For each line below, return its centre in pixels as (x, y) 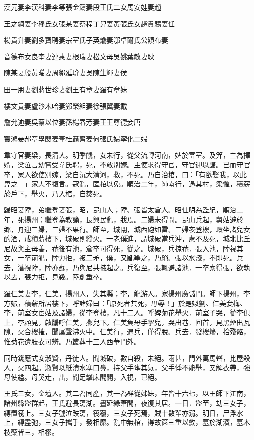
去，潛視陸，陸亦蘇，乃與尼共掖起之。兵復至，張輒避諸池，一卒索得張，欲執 (127, 267)
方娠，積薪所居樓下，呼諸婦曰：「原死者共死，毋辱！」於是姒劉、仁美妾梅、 (125, 303)
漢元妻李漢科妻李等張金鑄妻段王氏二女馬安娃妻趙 (83, 7)
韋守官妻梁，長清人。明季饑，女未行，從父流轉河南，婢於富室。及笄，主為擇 (127, 155)
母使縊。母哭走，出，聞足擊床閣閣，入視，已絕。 (83, 377)
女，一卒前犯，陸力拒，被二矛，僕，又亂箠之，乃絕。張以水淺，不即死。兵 (124, 258)
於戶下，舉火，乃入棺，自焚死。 (55, 193)
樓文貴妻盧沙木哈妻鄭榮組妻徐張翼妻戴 (65, 105)
